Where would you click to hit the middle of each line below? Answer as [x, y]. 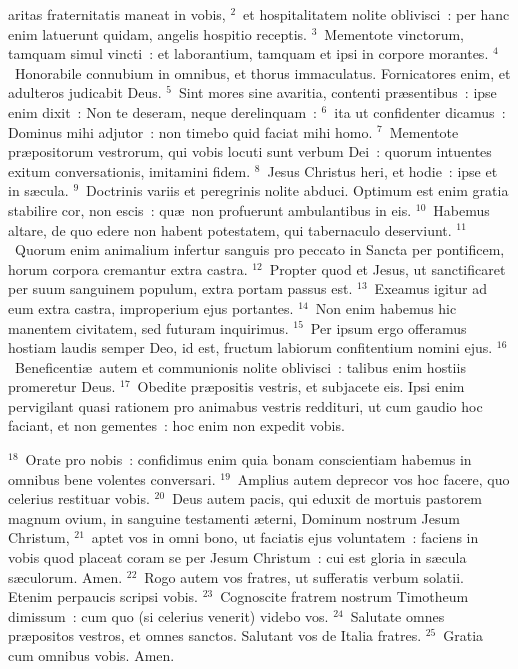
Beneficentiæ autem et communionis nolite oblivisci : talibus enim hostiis [240, 366]
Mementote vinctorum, [394, 33]
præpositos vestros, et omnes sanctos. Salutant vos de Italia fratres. [215, 635]
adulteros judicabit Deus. [85, 92]
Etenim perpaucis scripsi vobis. [103, 596]
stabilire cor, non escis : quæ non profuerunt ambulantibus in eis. [210, 209]
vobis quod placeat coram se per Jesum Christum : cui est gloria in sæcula [237, 557]
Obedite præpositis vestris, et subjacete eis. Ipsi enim [301, 386]
